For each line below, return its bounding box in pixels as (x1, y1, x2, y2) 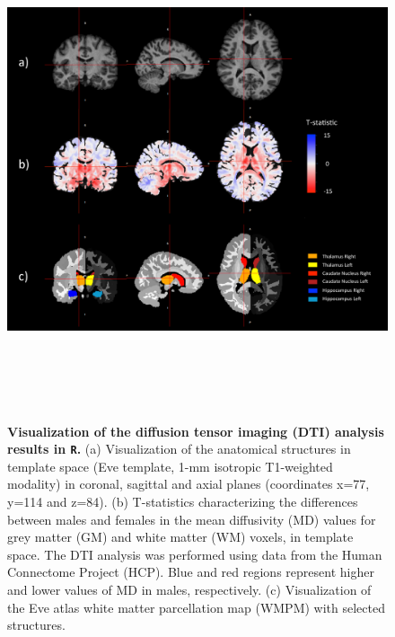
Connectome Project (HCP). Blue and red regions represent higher (7, 562, 374, 581)
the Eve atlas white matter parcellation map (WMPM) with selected (7, 597, 385, 616)
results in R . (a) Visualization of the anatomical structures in (7, 439, 351, 458)
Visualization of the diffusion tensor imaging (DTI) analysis (7, 421, 384, 440)
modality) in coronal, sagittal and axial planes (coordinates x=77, (7, 474, 370, 493)
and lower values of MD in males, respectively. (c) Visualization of (7, 580, 372, 598)
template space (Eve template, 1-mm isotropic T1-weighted (7, 456, 333, 475)
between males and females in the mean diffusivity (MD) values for (7, 509, 376, 528)
